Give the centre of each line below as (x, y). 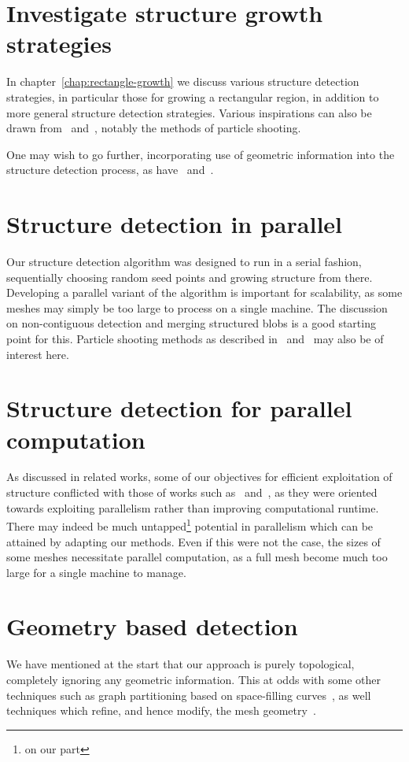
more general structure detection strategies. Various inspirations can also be (189, 112)
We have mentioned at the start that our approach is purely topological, (181, 664)
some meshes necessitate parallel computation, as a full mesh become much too (197, 557)
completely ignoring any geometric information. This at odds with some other (193, 679)
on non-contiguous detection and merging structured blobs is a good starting (191, 323)
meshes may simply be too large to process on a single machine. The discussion (197, 307)
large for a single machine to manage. (96, 572)
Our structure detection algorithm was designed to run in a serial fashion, (184, 261)
